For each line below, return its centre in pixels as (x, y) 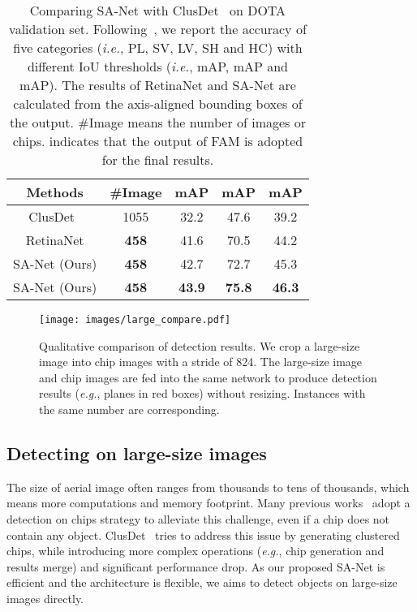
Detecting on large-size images (137, 453)
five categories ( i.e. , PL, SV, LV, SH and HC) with (158, 47)
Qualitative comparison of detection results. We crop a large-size (200, 345)
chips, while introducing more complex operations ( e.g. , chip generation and (196, 551)
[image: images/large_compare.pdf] (135, 320)
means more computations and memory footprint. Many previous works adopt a (208, 503)
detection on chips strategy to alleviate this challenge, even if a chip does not (198, 519)
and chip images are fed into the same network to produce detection (208, 377)
